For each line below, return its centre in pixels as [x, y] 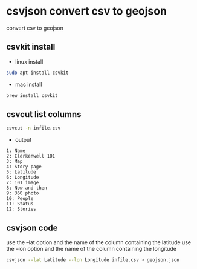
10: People [20, 199]
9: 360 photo [23, 193]
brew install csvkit [32, 95]
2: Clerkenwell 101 [31, 156]
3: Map [15, 162]
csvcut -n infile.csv [34, 128]
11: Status [20, 204]
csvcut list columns [44, 114]
